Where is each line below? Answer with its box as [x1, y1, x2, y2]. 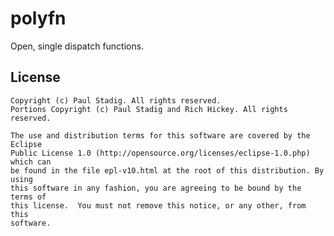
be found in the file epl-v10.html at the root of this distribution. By [10, 165, 325, 176]
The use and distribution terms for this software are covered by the [10, 130, 311, 141]
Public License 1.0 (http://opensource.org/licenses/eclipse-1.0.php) [10, 148, 311, 158]
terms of [10, 192, 47, 202]
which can [10, 157, 52, 167]
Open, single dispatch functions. [10, 40, 145, 52]
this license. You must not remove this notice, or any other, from [10, 200, 307, 211]
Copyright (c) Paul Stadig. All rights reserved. [10, 95, 222, 106]
